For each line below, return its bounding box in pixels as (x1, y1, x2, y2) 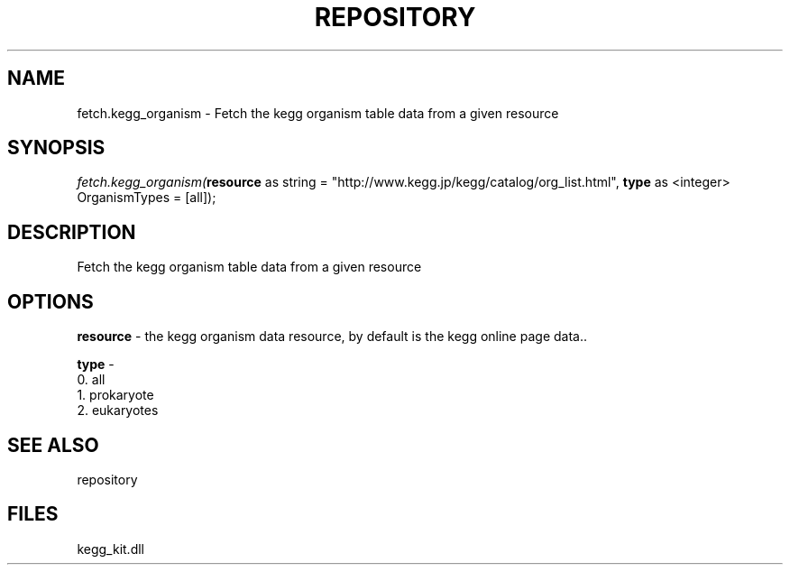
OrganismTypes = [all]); (77, 189, 216, 206)
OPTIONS (7, 290, 94, 313)
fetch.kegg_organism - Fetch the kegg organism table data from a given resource (77, 105, 559, 121)
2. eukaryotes (77, 402, 159, 419)
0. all (77, 372, 106, 388)
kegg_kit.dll (77, 540, 144, 557)
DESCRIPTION (7, 220, 136, 244)
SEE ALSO (7, 433, 99, 457)
